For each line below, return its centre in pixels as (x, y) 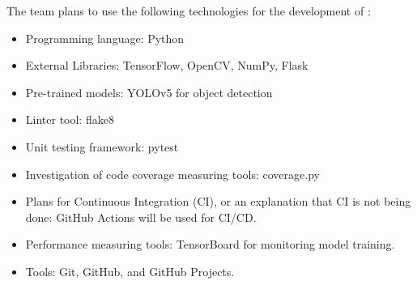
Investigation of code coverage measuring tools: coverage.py (172, 174)
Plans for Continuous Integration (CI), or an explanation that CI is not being (218, 201)
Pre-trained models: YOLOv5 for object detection (149, 92)
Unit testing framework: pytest (102, 146)
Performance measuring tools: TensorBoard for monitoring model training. (210, 244)
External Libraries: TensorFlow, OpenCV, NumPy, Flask (167, 65)
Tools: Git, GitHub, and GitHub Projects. (130, 271)
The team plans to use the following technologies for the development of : (189, 11)
